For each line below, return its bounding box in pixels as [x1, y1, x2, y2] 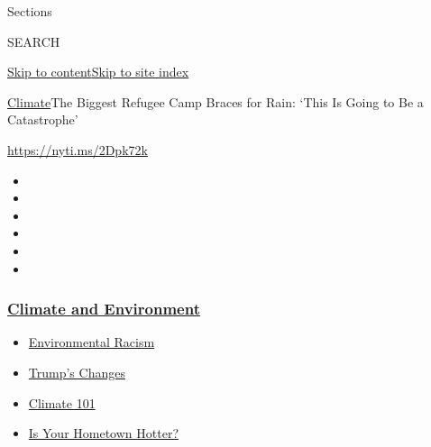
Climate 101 [28, 393, 96, 412]
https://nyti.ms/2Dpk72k [7, 140, 148, 159]
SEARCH [7, 32, 60, 50]
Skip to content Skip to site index [7, 62, 189, 81]
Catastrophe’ [7, 110, 78, 129]
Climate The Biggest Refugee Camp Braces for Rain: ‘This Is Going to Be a [7, 92, 424, 111]
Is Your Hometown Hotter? [28, 424, 179, 442]
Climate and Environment [7, 297, 200, 320]
